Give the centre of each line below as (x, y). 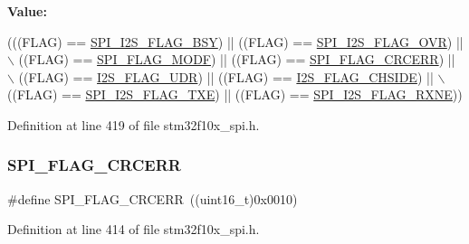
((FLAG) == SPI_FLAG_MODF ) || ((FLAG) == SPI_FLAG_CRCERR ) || (237, 59)
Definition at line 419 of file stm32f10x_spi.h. (134, 124)
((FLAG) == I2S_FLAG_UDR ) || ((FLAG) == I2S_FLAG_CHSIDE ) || (226, 76)
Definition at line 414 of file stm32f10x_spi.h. (134, 229)
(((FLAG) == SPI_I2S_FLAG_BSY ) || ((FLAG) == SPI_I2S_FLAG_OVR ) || (235, 41)
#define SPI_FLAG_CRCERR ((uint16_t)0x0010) (153, 198)
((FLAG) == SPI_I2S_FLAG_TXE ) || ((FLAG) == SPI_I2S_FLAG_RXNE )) (235, 94)
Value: (27, 11)
